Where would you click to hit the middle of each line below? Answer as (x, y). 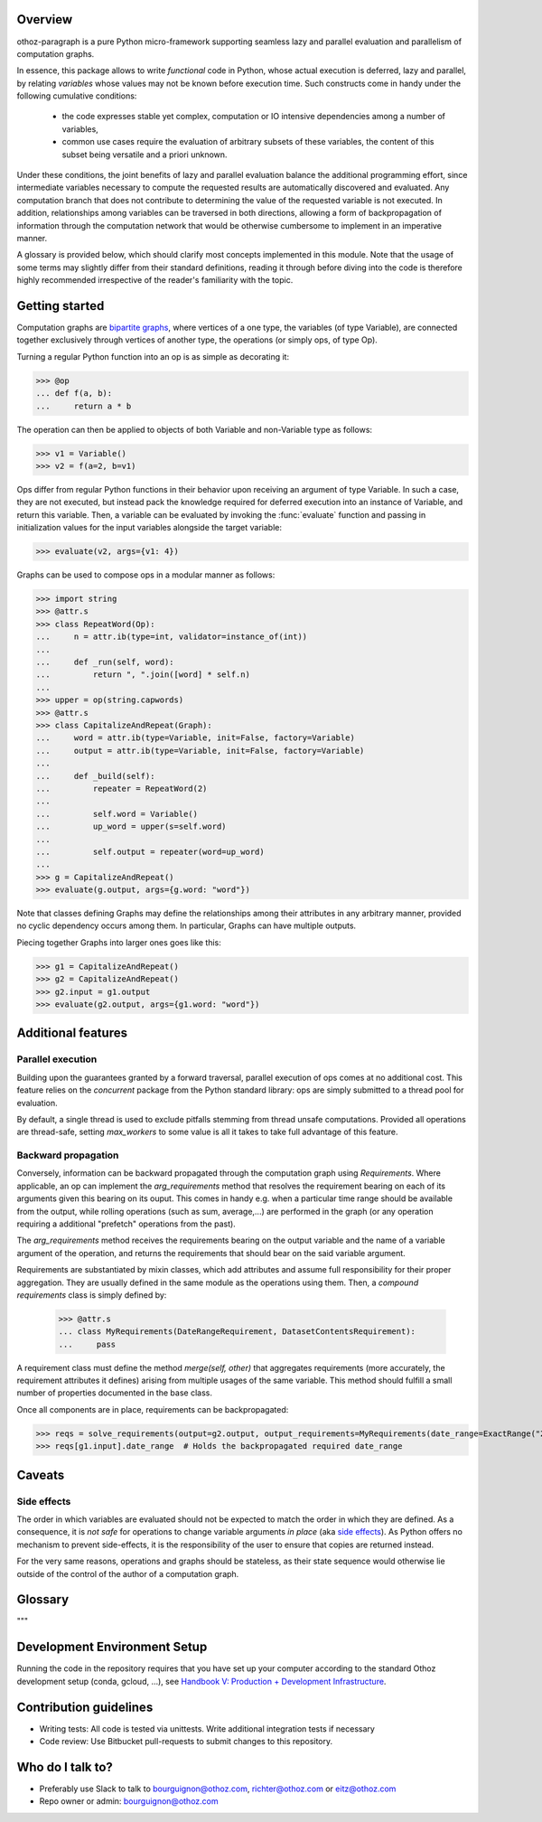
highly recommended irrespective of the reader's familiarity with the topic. (155, 280)
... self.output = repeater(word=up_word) (150, 851)
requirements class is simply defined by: (92, 1295)
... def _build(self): (95, 776)
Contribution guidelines (85, 1707)
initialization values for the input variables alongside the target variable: (149, 528)
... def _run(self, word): (105, 662)
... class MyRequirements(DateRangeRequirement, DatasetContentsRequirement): (237, 1332)
